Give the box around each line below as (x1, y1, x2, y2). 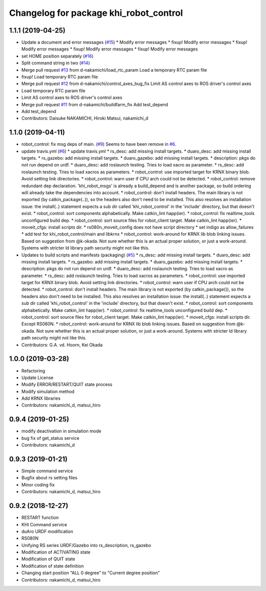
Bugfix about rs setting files (21, 475, 77, 481)
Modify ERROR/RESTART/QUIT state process (21, 381, 113, 387)
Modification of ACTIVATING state (21, 549, 91, 555)
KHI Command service (21, 521, 67, 527)
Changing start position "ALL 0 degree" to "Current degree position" (21, 570, 160, 576)
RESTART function (21, 514, 59, 521)
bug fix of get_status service (21, 435, 80, 441)
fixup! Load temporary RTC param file (21, 74, 98, 80)
